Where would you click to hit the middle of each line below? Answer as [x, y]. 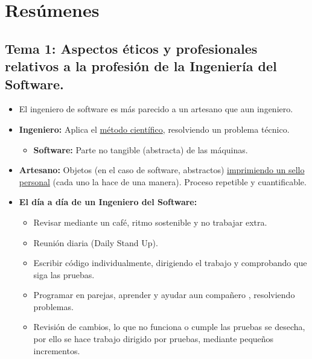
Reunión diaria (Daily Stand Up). [96, 242]
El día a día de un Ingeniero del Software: [108, 202]
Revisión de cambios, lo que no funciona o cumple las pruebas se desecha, [169, 327]
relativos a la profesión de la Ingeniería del [141, 66]
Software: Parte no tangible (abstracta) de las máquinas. [141, 149]
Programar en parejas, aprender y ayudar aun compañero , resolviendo [164, 295]
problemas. [53, 306]
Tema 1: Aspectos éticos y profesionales [131, 48]
